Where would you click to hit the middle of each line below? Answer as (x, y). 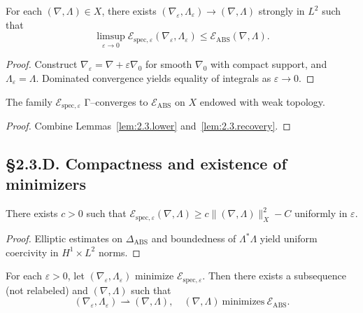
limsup (111, 37)
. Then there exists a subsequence (274, 276)
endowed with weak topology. (262, 101)
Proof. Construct (42, 64)
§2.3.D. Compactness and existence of (146, 164)
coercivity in (32, 252)
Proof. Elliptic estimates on (64, 238)
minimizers (46, 184)
